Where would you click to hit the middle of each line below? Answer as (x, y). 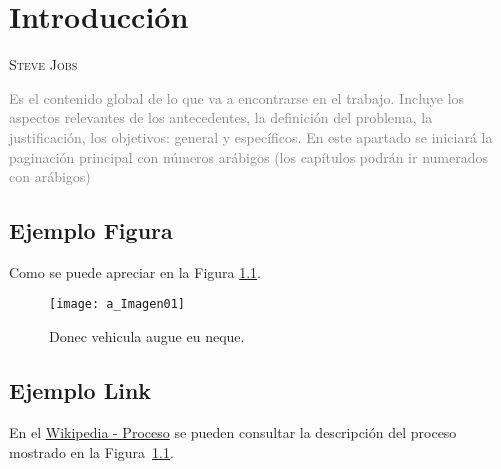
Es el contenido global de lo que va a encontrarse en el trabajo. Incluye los (237, 97)
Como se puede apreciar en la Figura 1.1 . (135, 271)
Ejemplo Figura (91, 230)
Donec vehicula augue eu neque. (147, 336)
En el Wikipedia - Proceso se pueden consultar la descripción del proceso (233, 431)
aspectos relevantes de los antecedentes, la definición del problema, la (221, 117)
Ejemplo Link (80, 390)
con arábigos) (50, 176)
